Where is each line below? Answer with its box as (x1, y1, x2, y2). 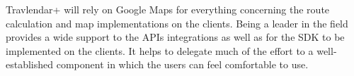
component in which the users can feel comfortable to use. (56, 57, 309, 72)
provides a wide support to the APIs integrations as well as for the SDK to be (6, 30, 345, 44)
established (6, 57, 54, 72)
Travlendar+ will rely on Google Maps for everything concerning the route (6, 2, 330, 16)
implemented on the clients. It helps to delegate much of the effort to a (6, 43, 314, 58)
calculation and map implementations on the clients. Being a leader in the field (6, 15, 348, 30)
